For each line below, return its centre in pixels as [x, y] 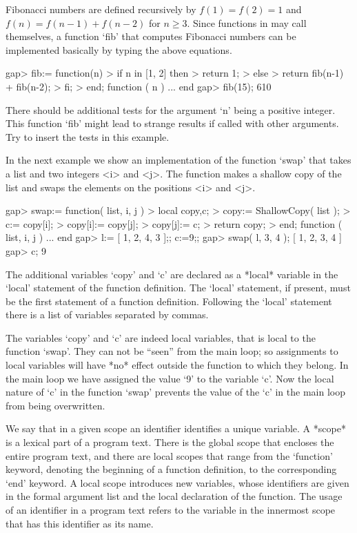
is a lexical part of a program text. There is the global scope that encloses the [170, 442]
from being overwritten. [55, 405]
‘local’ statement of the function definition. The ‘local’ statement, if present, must [178, 288]
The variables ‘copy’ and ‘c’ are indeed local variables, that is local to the [161, 337]
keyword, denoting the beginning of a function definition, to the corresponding [171, 469]
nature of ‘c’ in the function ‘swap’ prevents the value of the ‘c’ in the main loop [175, 392]
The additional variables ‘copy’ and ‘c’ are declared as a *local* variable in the [172, 274]
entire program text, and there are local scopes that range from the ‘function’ [169, 455]
